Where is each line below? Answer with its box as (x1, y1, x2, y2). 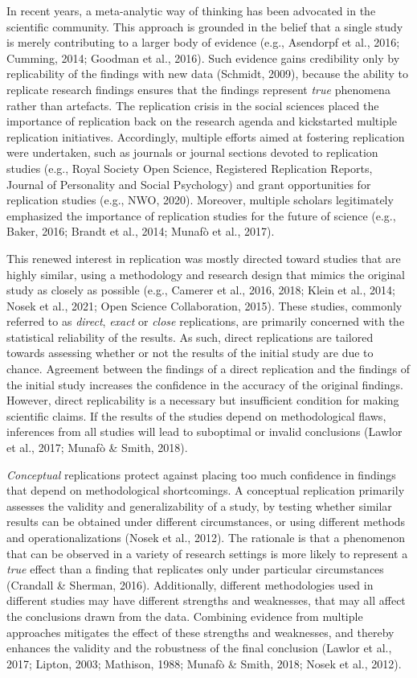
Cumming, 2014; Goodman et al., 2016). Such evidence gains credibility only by (6, 49, 400, 66)
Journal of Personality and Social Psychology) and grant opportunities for (6, 175, 371, 192)
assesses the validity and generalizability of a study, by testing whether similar (6, 497, 392, 514)
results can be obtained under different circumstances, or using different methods (6, 513, 406, 530)
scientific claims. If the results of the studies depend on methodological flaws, (6, 407, 386, 424)
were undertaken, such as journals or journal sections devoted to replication (6, 144, 378, 161)
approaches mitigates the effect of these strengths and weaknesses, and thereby (6, 623, 395, 640)
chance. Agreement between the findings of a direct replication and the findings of (6, 360, 410, 377)
